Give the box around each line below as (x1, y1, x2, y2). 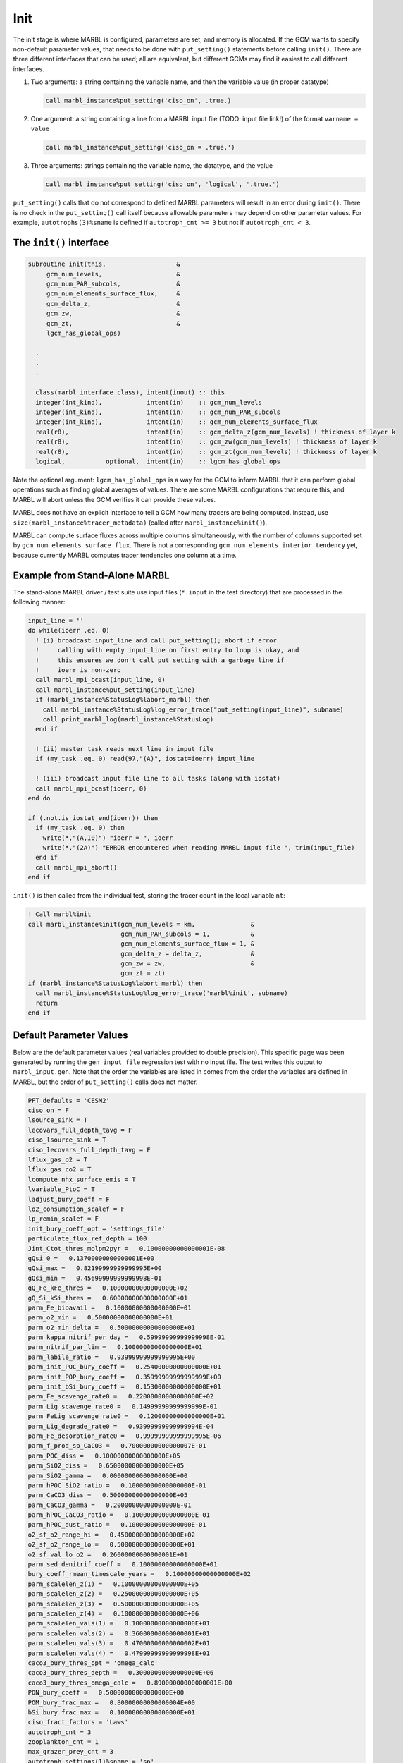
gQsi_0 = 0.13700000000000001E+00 (27, 1254, 155, 1262)
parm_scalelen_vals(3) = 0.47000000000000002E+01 (27, 1640, 211, 1647)
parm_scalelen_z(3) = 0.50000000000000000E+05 (27, 1599, 199, 1608)
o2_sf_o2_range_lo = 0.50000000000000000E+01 (27, 1541, 195, 1549)
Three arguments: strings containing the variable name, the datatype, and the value (30, 161, 273, 170)
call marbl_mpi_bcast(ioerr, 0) (35, 784, 147, 793)
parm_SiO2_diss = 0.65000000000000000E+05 (27, 1462, 185, 1470)
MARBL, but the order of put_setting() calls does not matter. (13, 1078, 198, 1086)
